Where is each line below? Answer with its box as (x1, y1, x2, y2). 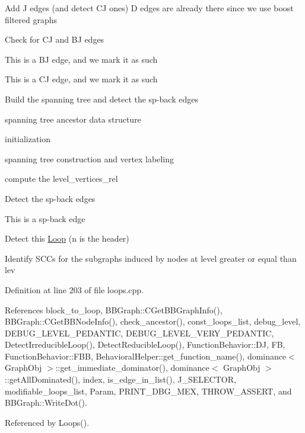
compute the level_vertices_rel (5, 172, 118, 185)
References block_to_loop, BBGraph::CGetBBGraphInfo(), (5, 303, 223, 316)
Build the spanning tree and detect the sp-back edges (5, 92, 198, 105)
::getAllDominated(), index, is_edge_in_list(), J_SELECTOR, (5, 373, 236, 386)
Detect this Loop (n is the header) (5, 232, 129, 245)
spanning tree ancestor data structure (5, 113, 141, 125)
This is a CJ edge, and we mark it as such (5, 73, 158, 85)
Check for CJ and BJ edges (5, 33, 104, 46)
